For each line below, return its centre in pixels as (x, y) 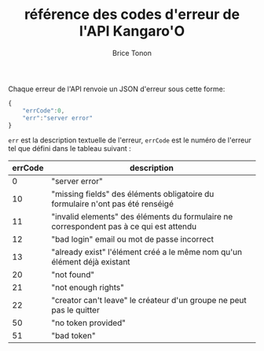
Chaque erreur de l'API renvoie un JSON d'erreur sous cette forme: (117, 89)
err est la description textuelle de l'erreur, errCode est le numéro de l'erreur (130, 140)
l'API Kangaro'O (132, 31)
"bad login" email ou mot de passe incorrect (132, 239)
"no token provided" (88, 323)
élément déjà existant (91, 262)
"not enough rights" (87, 287)
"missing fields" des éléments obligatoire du (132, 194)
